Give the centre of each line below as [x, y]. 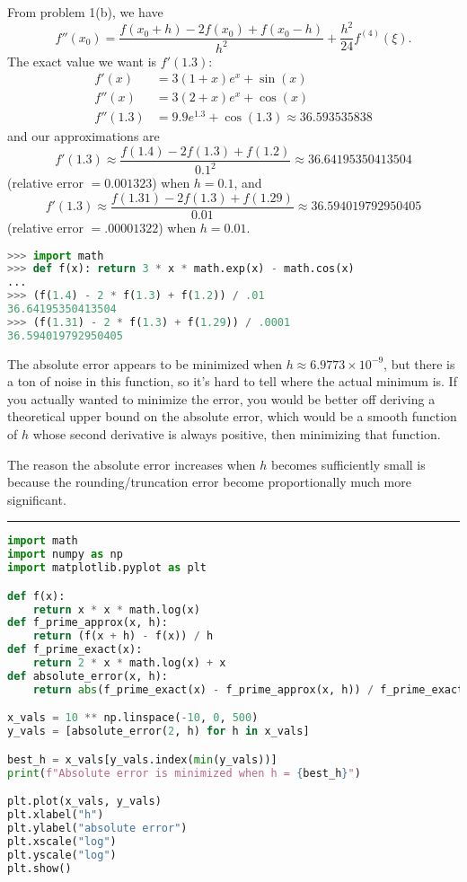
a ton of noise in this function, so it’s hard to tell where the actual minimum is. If [232, 381]
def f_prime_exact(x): [75, 650]
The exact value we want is [82, 61]
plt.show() [40, 868]
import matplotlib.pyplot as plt [107, 568]
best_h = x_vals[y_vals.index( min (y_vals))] [142, 759]
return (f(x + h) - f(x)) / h [123, 636]
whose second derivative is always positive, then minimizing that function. [237, 434]
